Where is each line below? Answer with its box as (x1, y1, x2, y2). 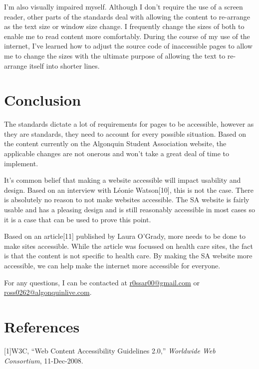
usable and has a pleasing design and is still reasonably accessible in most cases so (4, 204, 256, 215)
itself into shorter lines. (29, 60, 100, 71)
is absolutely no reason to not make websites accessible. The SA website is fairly (4, 194, 250, 205)
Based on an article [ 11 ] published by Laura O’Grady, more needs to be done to (4, 231, 246, 241)
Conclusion (4, 90, 81, 110)
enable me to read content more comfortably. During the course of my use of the (4, 31, 250, 41)
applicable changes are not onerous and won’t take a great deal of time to (4, 148, 229, 159)
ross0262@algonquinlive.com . (4, 287, 92, 297)
